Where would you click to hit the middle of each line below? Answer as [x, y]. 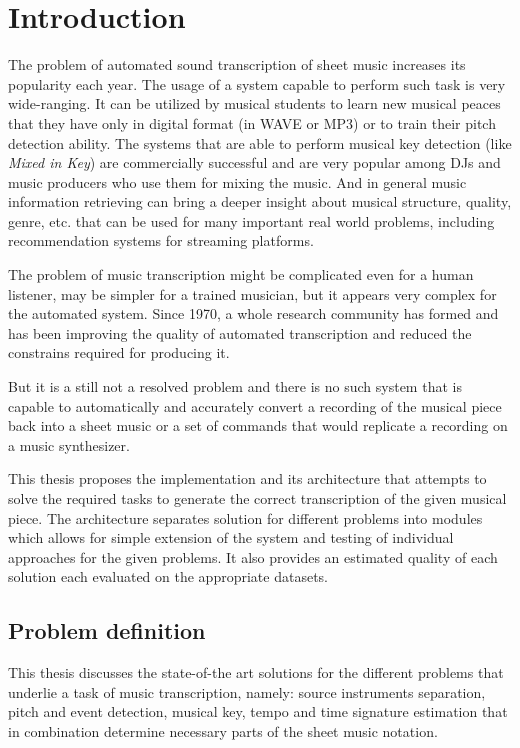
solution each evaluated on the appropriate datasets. [168, 576]
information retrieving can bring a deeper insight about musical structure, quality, [260, 201]
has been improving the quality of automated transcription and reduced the [240, 332]
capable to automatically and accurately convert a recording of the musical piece [255, 405]
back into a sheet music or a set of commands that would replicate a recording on [258, 425]
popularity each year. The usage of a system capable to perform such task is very [257, 83]
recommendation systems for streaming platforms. [161, 240]
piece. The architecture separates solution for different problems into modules [245, 517]
